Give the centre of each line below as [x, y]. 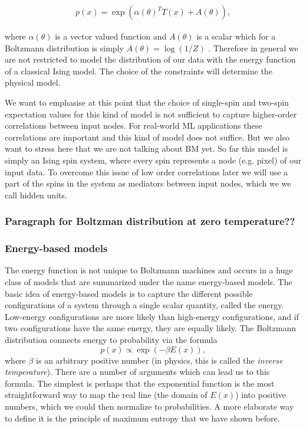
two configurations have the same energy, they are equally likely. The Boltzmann [150, 328]
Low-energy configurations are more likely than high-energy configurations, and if [152, 316]
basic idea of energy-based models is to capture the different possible [129, 293]
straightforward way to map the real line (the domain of [106, 395]
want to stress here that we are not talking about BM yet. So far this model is [147, 148]
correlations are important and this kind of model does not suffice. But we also [147, 137]
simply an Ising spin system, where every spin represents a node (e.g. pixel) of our [153, 160]
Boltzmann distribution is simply [64, 48]
